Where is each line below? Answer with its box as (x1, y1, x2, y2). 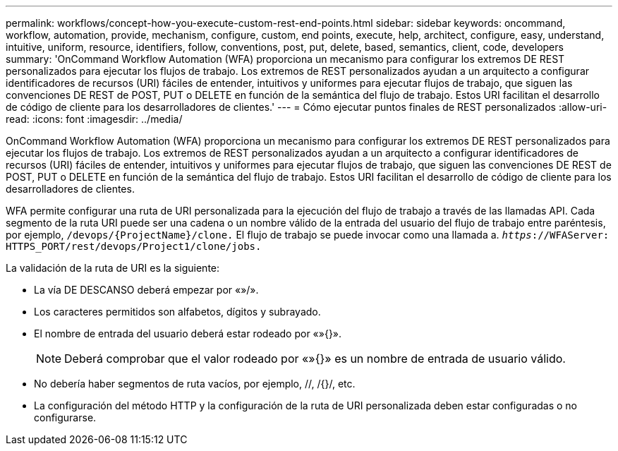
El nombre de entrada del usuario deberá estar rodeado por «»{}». (34, 327, 342, 339)
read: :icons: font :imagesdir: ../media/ (6, 113, 183, 125)
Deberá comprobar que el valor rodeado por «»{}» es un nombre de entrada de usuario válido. (64, 351, 566, 366)
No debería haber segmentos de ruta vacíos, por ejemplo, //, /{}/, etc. (34, 378, 356, 390)
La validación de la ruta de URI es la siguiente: (6, 262, 220, 274)
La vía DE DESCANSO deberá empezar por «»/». (34, 284, 259, 296)
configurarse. (34, 411, 97, 423)
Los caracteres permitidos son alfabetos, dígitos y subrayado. (34, 306, 321, 318)
